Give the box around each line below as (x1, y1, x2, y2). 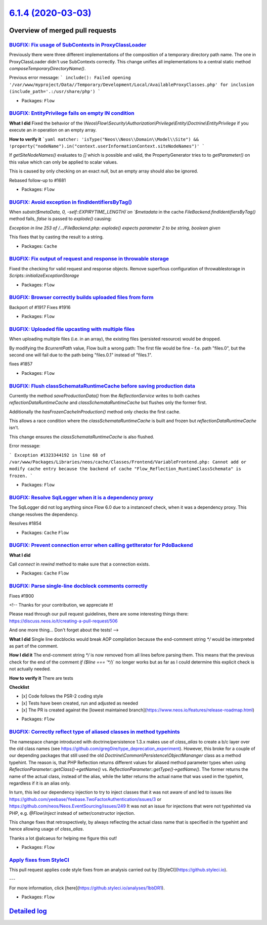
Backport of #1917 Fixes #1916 (9, 304, 71, 310)
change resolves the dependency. (9, 511, 79, 517)
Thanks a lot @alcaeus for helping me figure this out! (9, 835, 117, 841)
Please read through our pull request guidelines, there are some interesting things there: (9, 611, 189, 617)
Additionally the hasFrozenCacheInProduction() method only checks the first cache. (9, 408, 180, 415)
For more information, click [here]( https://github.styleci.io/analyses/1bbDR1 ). (9, 885, 165, 891)
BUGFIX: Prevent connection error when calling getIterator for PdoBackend (9, 542, 193, 549)
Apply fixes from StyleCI (9, 856, 69, 863)
